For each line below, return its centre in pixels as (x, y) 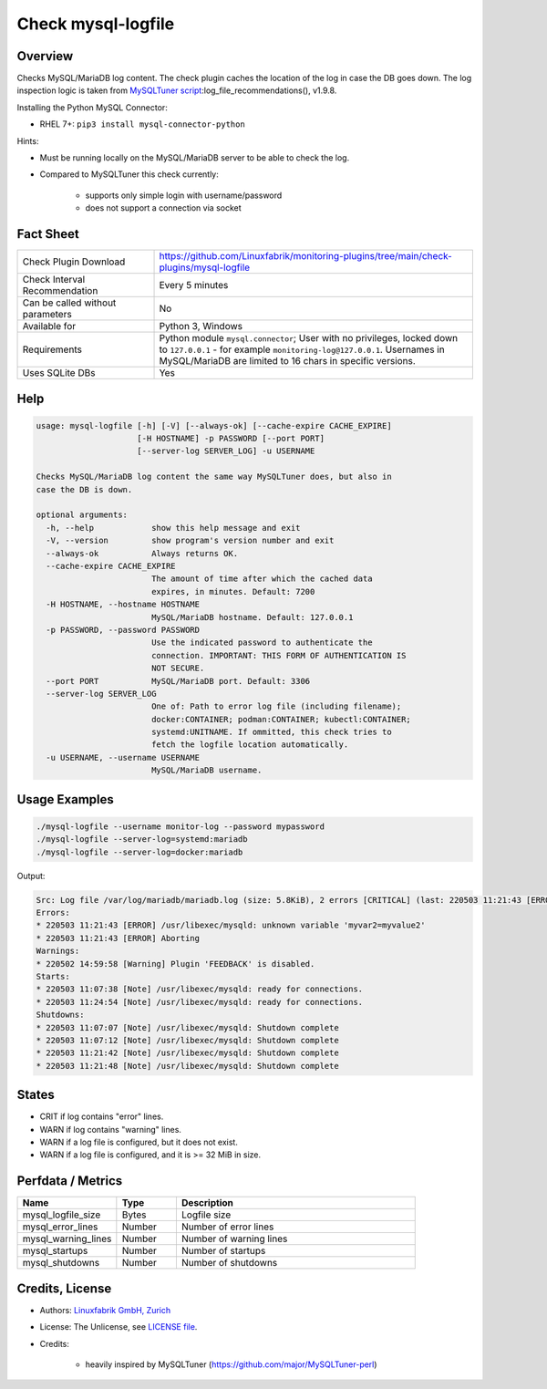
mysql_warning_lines (67, 1239)
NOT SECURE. (178, 669)
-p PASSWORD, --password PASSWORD (123, 630)
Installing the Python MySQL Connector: (92, 107)
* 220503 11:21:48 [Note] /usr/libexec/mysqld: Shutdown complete (187, 1066)
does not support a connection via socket (163, 208)
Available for (49, 327)
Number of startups (223, 1251)
